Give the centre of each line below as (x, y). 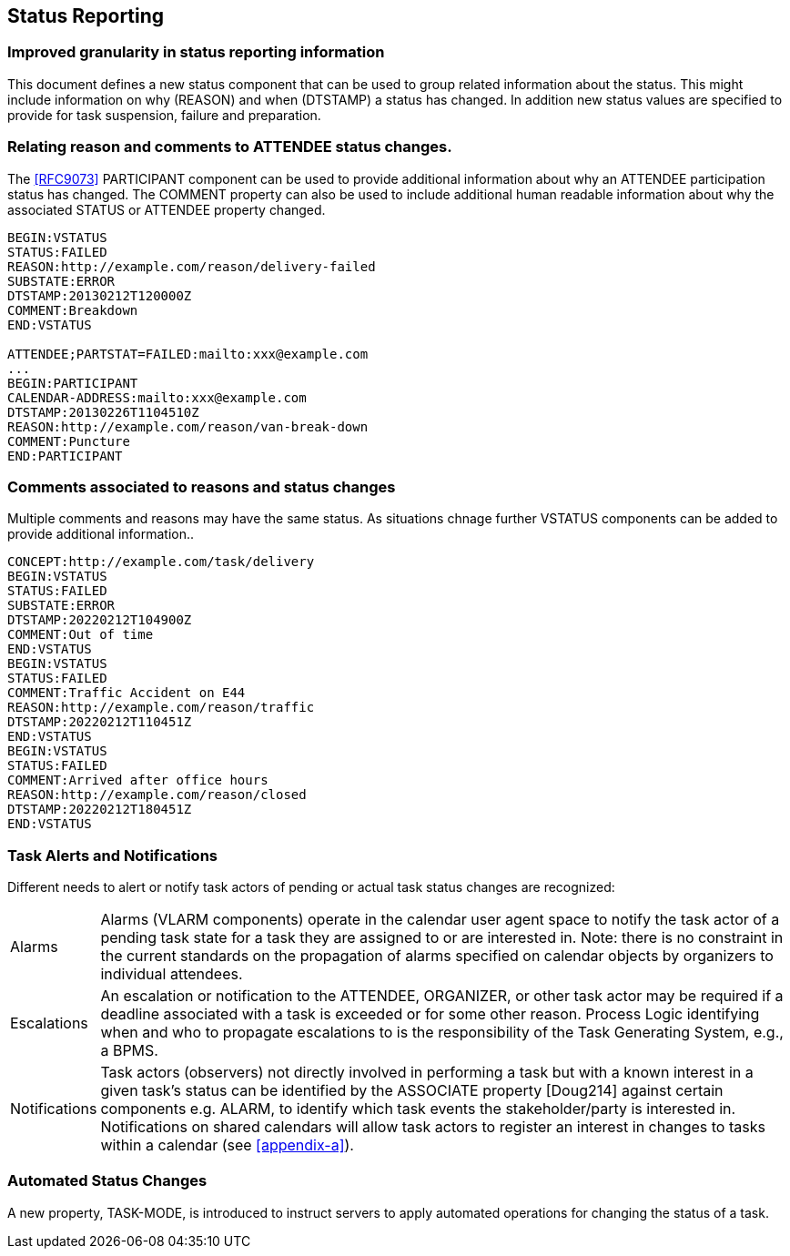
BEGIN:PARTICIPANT (73, 383)
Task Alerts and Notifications (112, 855)
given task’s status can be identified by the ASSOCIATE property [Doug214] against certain (412, 1091)
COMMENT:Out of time (81, 635)
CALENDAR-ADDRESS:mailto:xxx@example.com (157, 397)
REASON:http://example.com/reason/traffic (161, 708)
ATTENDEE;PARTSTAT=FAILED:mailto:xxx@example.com (188, 354)
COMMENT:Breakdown (73, 310)
